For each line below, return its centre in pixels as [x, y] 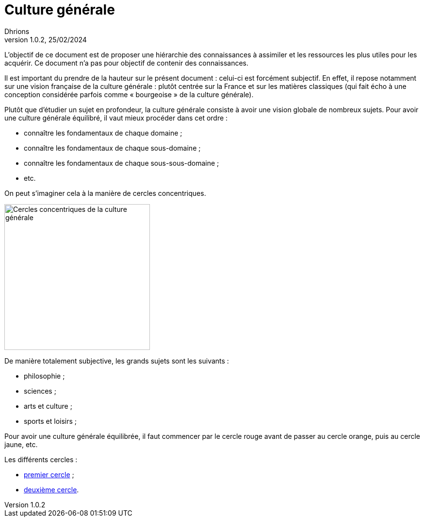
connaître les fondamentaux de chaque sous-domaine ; [112, 148]
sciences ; [40, 391]
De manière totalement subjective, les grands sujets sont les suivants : [117, 361]
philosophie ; [44, 376]
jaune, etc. [21, 444]
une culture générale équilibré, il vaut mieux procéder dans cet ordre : [116, 118]
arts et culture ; [48, 406]
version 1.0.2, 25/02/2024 [46, 39]
